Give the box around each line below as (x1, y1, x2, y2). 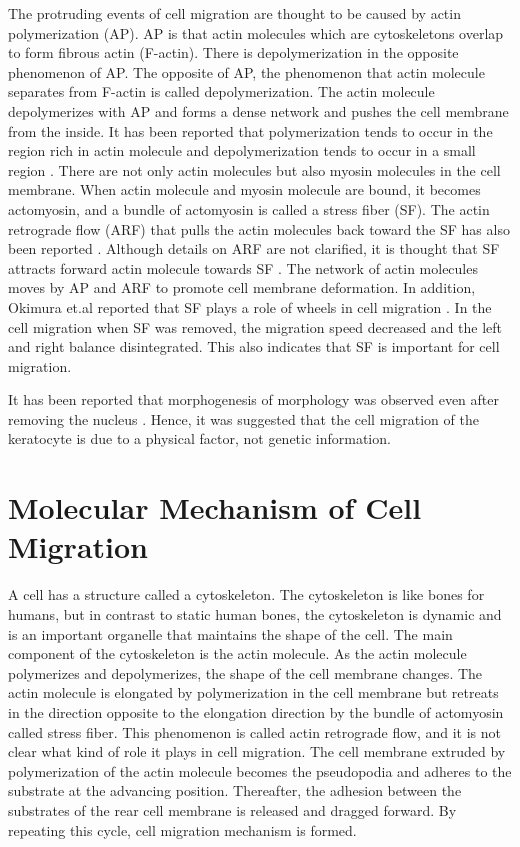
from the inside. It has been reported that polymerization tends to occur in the (8, 120, 493, 141)
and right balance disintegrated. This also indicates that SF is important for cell (8, 336, 500, 357)
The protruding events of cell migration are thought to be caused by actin (8, 3, 461, 23)
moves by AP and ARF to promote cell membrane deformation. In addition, (8, 277, 476, 298)
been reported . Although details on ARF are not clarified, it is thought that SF (8, 238, 500, 259)
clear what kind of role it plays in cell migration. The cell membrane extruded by (8, 741, 506, 762)
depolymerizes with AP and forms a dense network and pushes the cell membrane (8, 100, 509, 121)
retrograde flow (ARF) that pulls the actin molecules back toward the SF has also (8, 218, 510, 239)
